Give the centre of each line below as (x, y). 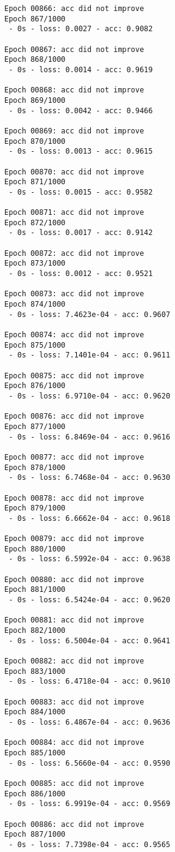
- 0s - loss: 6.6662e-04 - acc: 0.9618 (90, 518)
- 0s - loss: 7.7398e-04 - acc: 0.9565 (90, 844)
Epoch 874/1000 (35, 305)
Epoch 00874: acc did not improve (74, 335)
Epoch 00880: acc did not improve (74, 579)
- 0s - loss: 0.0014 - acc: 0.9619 (81, 69)
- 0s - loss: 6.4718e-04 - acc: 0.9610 (90, 682)
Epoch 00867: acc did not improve (74, 49)
